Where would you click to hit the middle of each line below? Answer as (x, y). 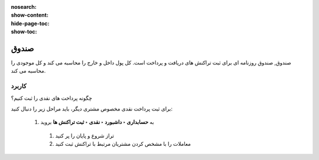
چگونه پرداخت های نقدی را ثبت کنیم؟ (52, 98)
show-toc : (24, 32)
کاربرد (19, 86)
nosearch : (24, 7)
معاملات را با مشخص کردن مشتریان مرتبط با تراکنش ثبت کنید (123, 144)
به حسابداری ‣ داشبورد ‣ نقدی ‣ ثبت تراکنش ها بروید (97, 122)
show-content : (30, 15)
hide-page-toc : (30, 23)
